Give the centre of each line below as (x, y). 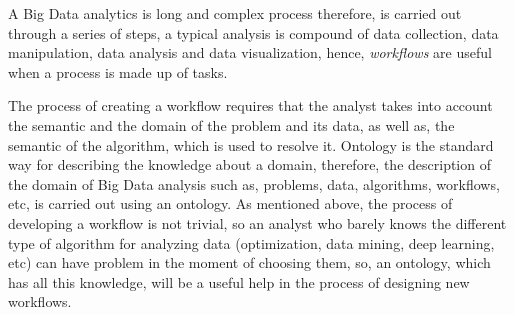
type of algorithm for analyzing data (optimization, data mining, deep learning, (251, 242)
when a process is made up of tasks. (118, 71)
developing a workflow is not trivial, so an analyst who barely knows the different (257, 222)
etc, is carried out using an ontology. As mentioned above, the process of (230, 203)
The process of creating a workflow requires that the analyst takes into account (250, 105)
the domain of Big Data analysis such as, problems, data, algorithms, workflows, (254, 183)
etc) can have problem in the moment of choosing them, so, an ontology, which (249, 262)
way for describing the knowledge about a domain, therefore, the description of (249, 164)
